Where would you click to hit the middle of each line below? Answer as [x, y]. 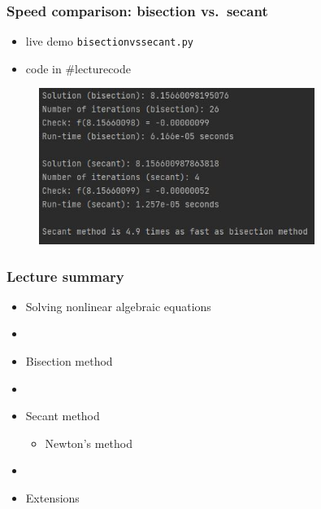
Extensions [52, 497]
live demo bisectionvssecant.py [109, 41]
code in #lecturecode [78, 68]
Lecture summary [65, 276]
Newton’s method [89, 443]
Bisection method [69, 361]
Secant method [63, 416]
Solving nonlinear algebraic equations [118, 306]
